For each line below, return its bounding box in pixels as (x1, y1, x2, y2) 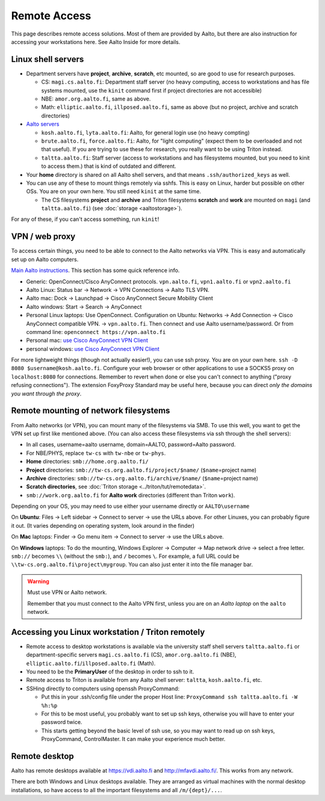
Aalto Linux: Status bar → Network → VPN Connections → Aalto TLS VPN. (26, 286, 210, 293)
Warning (27, 578, 49, 585)
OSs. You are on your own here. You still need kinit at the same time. (26, 188, 202, 195)
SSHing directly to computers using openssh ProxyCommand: (26, 685, 180, 692)
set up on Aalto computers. (11, 256, 79, 263)
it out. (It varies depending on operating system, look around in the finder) (11, 522, 195, 529)
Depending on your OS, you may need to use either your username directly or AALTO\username (11, 503, 250, 510)
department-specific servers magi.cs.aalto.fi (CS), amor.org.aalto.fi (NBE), (26, 651, 237, 658)
